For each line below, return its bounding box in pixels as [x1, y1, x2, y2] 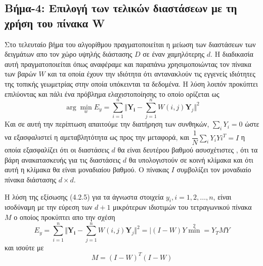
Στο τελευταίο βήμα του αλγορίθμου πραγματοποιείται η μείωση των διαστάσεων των [5, 39, 256, 49]
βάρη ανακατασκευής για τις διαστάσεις [5, 154, 121, 165]
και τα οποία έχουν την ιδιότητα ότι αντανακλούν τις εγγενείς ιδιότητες [48, 68, 255, 79]
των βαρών [5, 68, 36, 79]
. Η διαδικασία [210, 49, 253, 59]
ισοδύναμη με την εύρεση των [5, 202, 93, 212]
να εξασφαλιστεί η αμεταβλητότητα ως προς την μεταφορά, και [5, 132, 190, 142]
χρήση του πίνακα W [5, 15, 105, 30]
